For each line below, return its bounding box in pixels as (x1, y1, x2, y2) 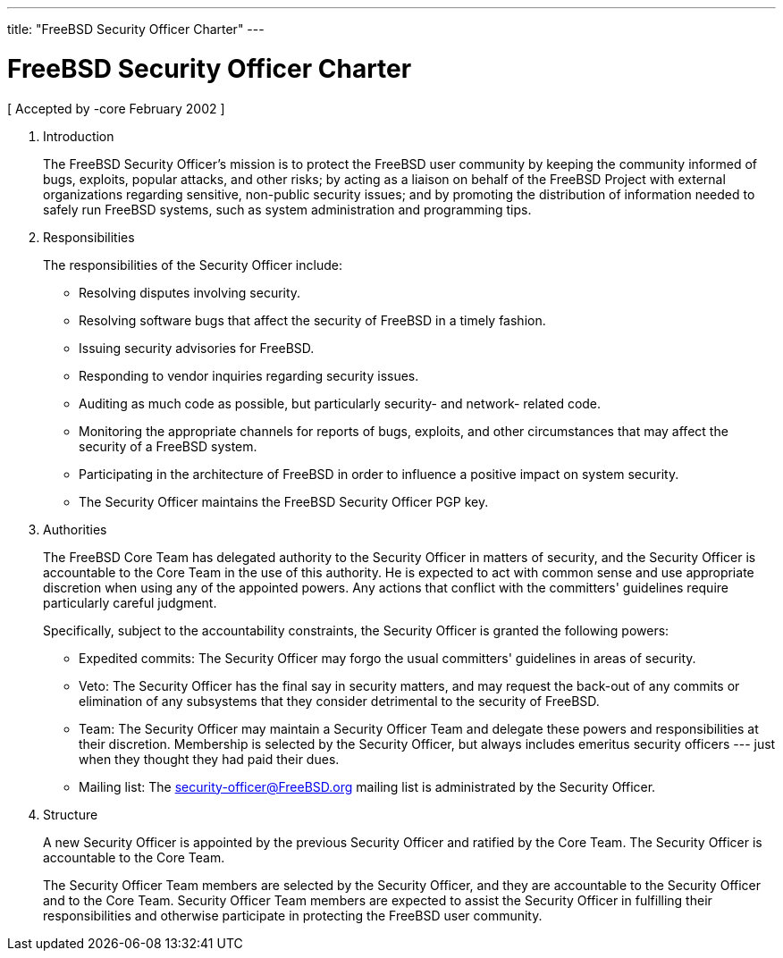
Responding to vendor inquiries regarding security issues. (79, 367, 419, 383)
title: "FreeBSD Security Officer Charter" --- (7, 21, 265, 37)
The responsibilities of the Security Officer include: (43, 256, 342, 273)
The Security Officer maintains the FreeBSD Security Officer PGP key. (79, 493, 489, 509)
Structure (43, 806, 98, 822)
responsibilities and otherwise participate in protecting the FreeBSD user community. (43, 907, 543, 923)
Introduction (43, 128, 114, 144)
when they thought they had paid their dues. (79, 751, 340, 767)
